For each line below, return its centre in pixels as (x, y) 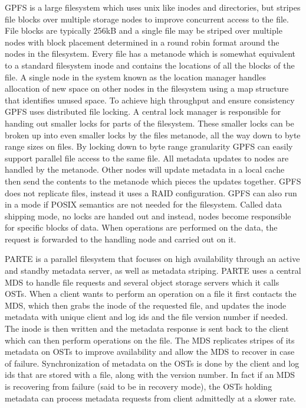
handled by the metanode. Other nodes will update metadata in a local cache (145, 169)
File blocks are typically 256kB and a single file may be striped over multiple (144, 30)
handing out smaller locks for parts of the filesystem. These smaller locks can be (149, 123)
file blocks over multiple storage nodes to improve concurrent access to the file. (147, 19)
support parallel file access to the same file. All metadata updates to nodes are (147, 158)
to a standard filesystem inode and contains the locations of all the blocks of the (150, 65)
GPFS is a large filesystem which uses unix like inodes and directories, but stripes (153, 7)
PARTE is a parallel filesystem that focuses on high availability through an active (152, 259)
